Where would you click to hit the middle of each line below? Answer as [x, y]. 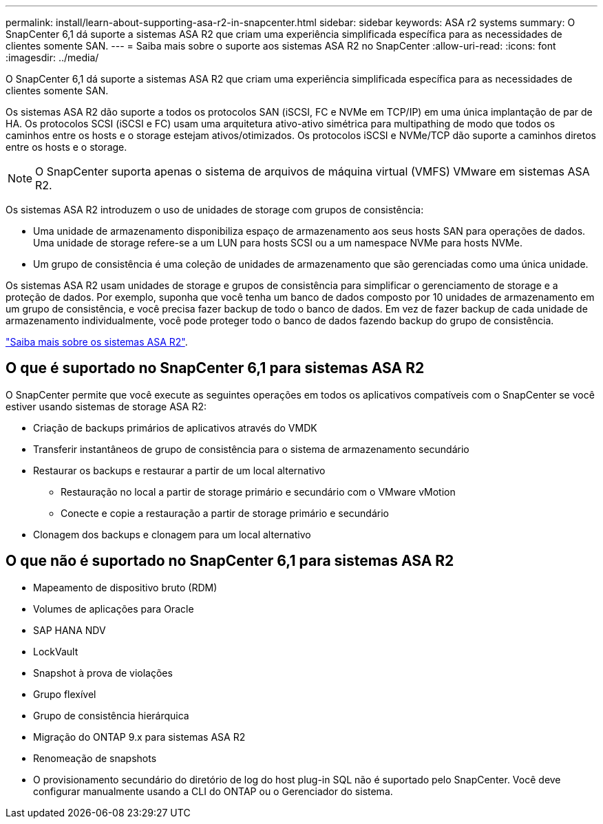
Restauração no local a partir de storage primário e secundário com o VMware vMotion [258, 492]
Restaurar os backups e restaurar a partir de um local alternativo [179, 470]
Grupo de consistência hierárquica [111, 715]
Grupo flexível [65, 694]
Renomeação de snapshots [95, 758]
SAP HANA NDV [70, 630]
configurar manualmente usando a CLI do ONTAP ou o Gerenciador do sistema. [213, 791]
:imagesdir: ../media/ [52, 57]
